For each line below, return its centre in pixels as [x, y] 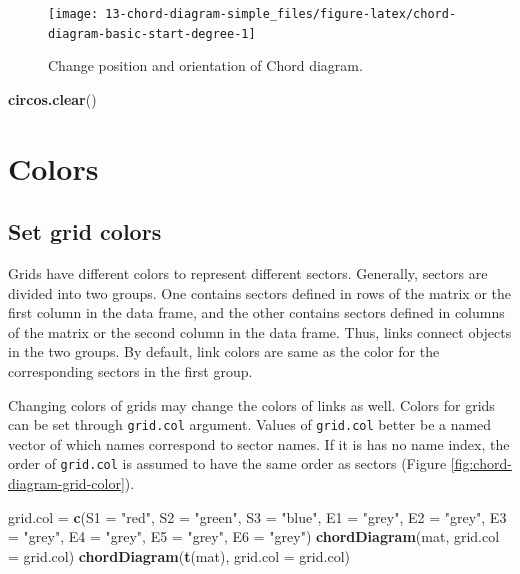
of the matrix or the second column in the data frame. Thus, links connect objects [260, 331]
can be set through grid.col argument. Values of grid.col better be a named [250, 424]
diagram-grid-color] [66, 483]
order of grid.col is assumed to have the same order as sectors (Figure [227, 463]
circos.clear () [52, 98]
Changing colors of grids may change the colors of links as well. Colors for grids [251, 404]
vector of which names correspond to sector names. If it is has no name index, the [259, 443]
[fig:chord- [481, 463]
